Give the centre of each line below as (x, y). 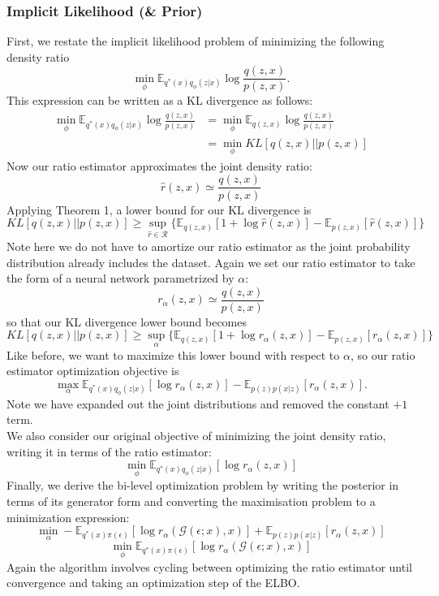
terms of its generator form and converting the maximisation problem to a (191, 501)
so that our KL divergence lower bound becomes (127, 321)
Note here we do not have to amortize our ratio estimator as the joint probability (209, 246)
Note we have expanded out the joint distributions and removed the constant (198, 403)
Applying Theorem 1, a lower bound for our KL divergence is (159, 209)
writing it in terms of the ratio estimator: (109, 451)
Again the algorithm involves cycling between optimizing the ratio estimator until (209, 566)
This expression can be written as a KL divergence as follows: (160, 100)
